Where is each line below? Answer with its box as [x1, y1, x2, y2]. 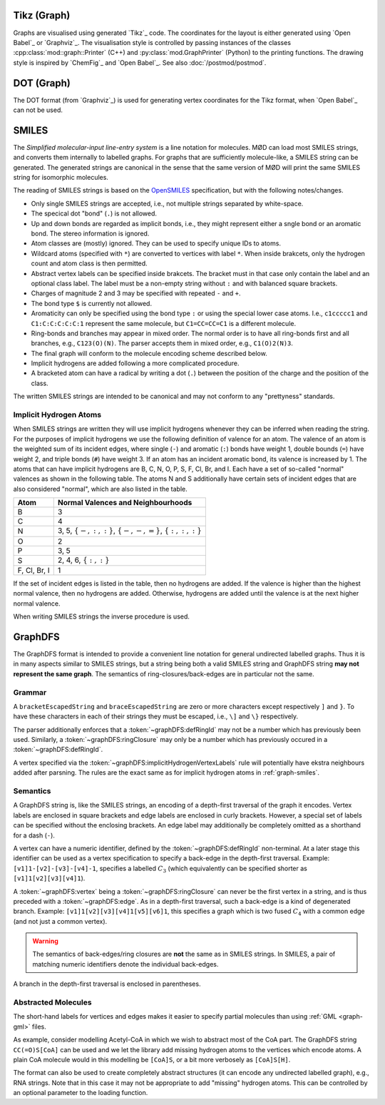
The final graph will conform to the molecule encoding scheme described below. [31, 349, 267, 357]
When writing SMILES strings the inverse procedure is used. [13, 612, 190, 621]
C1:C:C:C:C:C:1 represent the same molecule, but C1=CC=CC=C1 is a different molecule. [31, 319, 296, 327]
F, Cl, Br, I [17, 565, 50, 575]
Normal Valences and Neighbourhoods [57, 498, 192, 508]
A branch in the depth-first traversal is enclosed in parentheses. [13, 979, 201, 988]
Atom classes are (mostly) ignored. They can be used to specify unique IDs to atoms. [31, 239, 282, 248]
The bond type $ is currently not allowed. [31, 299, 153, 307]
